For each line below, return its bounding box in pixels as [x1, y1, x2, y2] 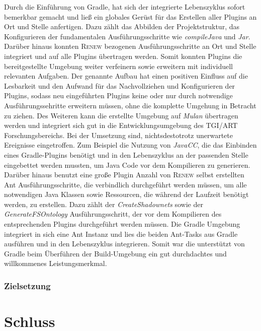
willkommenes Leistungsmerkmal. [4, 258, 107, 269]
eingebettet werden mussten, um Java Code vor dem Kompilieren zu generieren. [4, 159, 250, 170]
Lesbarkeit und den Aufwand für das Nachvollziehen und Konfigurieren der [4, 80, 235, 91]
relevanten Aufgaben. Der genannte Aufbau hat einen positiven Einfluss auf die [4, 71, 248, 81]
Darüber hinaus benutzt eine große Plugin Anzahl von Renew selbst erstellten [4, 169, 244, 180]
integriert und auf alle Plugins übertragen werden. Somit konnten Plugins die [4, 50, 242, 61]
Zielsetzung [4, 279, 51, 292]
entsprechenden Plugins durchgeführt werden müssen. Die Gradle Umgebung [4, 219, 240, 229]
